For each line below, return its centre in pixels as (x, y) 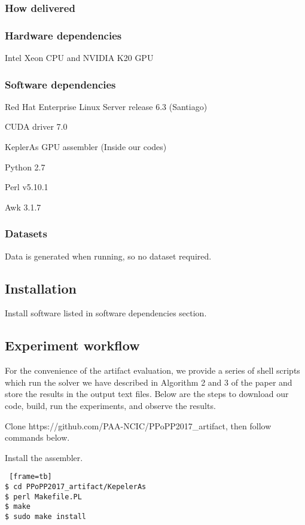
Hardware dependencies (63, 35)
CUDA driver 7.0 (36, 126)
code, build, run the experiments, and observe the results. (110, 406)
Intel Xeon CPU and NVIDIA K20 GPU (79, 58)
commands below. (37, 437)
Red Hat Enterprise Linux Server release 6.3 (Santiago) (106, 106)
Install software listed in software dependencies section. (106, 313)
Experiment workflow (72, 345)
